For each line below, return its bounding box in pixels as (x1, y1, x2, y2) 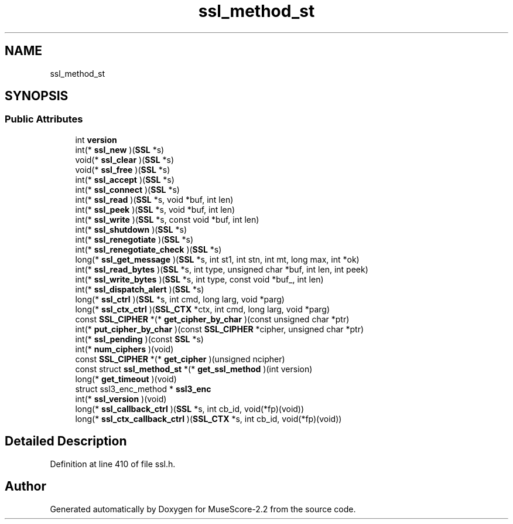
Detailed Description (5, 434, 127, 449)
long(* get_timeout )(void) (75, 373, 177, 384)
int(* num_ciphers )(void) (75, 343, 174, 354)
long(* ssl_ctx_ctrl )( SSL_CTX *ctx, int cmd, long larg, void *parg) (75, 304, 330, 314)
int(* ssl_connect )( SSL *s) (75, 184, 180, 195)
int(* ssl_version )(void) (75, 393, 167, 404)
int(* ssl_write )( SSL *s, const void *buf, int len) (75, 214, 259, 224)
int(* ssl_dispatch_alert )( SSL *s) (75, 284, 204, 294)
